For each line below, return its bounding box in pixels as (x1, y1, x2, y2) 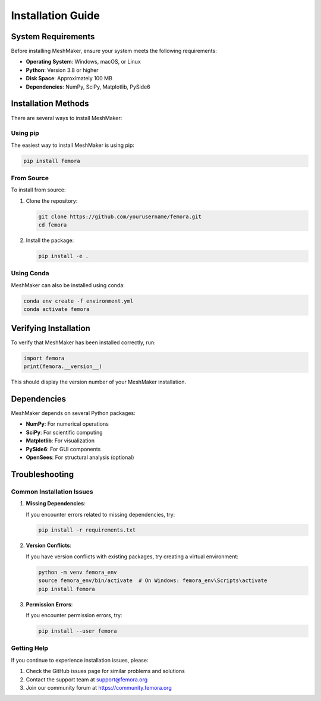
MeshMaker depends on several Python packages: (11, 410, 136, 416)
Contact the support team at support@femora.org (26, 675, 148, 683)
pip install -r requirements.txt (38, 527, 136, 533)
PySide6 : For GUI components (26, 445, 101, 452)
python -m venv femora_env (38, 568, 117, 576)
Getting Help (11, 644, 49, 652)
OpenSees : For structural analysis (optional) (26, 454, 134, 461)
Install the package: (26, 237, 74, 244)
